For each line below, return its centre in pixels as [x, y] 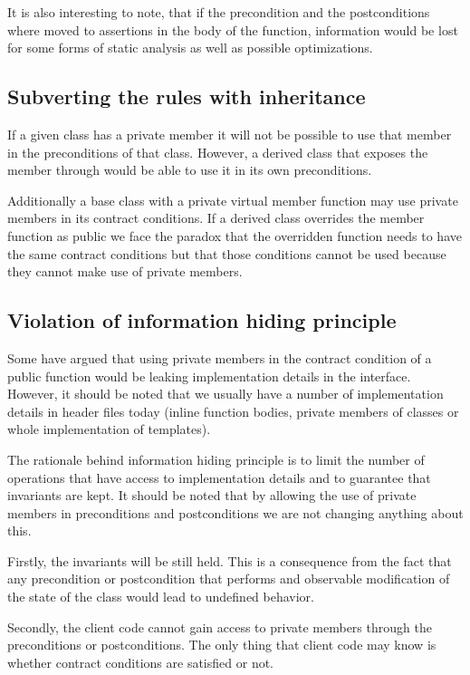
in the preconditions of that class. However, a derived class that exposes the [218, 152]
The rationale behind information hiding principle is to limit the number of [216, 459]
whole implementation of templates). [109, 429]
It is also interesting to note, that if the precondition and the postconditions [219, 12]
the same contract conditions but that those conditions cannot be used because [227, 253]
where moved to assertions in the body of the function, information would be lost [233, 29]
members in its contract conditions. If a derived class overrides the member [216, 218]
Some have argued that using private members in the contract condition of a [220, 357]
